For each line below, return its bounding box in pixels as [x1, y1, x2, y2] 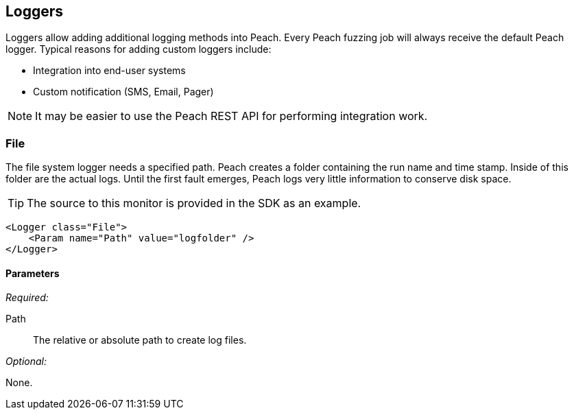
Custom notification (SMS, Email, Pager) [33, 86, 214, 98]
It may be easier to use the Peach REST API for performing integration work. [35, 109, 428, 123]
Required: [5, 292, 49, 304]
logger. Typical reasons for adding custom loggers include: [5, 43, 272, 56]
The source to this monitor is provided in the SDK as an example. [27, 196, 361, 211]
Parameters [5, 267, 60, 279]
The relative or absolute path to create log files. [33, 334, 247, 346]
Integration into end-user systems [33, 64, 186, 77]
